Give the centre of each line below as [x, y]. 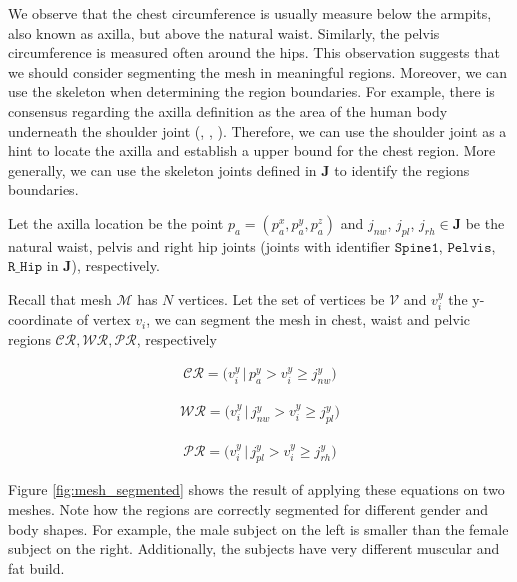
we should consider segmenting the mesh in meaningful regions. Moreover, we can [258, 71]
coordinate [40, 319]
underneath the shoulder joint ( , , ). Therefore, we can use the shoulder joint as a [257, 130]
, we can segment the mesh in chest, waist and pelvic [308, 319]
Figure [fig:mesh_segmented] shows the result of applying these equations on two [256, 489]
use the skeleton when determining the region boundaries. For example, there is [251, 91]
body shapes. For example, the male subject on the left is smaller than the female [258, 528]
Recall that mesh [60, 298]
